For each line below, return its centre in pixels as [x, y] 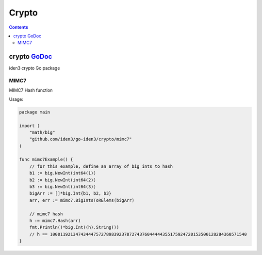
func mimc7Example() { [46, 159]
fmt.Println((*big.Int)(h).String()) [74, 227]
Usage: [16, 99]
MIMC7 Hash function [31, 90]
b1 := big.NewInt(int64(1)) [63, 173]
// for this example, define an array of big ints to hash [101, 166]
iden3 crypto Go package [34, 68]
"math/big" [42, 132]
